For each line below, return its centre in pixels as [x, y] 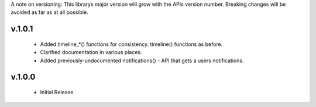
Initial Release [57, 92]
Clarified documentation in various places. [91, 52]
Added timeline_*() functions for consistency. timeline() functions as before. [131, 44]
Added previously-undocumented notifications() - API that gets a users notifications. [142, 60]
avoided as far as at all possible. [49, 12]
